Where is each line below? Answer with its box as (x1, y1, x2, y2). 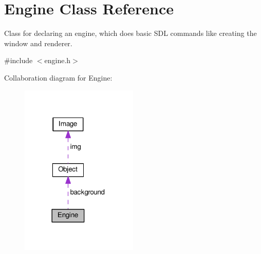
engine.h (44, 55, 71, 66)
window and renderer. (4, 37, 72, 48)
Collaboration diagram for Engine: (4, 72, 113, 83)
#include (4, 55, 33, 66)
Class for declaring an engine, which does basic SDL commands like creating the (4, 28, 257, 38)
